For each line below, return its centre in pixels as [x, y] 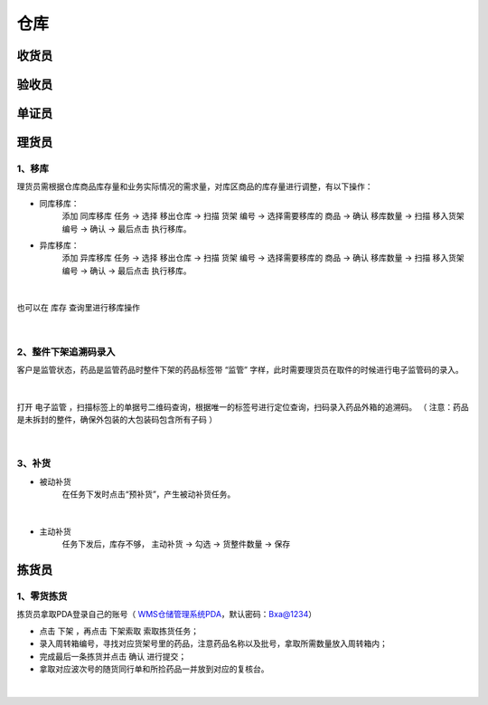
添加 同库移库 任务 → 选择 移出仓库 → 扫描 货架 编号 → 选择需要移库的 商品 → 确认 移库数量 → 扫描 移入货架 [263, 216]
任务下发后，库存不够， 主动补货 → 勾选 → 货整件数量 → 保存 [176, 544]
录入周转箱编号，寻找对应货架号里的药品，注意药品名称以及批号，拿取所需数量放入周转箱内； [213, 643]
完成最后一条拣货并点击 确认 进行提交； [113, 656]
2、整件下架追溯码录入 [66, 351]
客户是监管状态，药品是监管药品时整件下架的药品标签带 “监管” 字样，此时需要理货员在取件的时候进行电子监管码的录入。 [240, 370]
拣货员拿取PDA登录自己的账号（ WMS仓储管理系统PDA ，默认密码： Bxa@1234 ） [166, 614]
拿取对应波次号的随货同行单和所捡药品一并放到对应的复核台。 [154, 669]
